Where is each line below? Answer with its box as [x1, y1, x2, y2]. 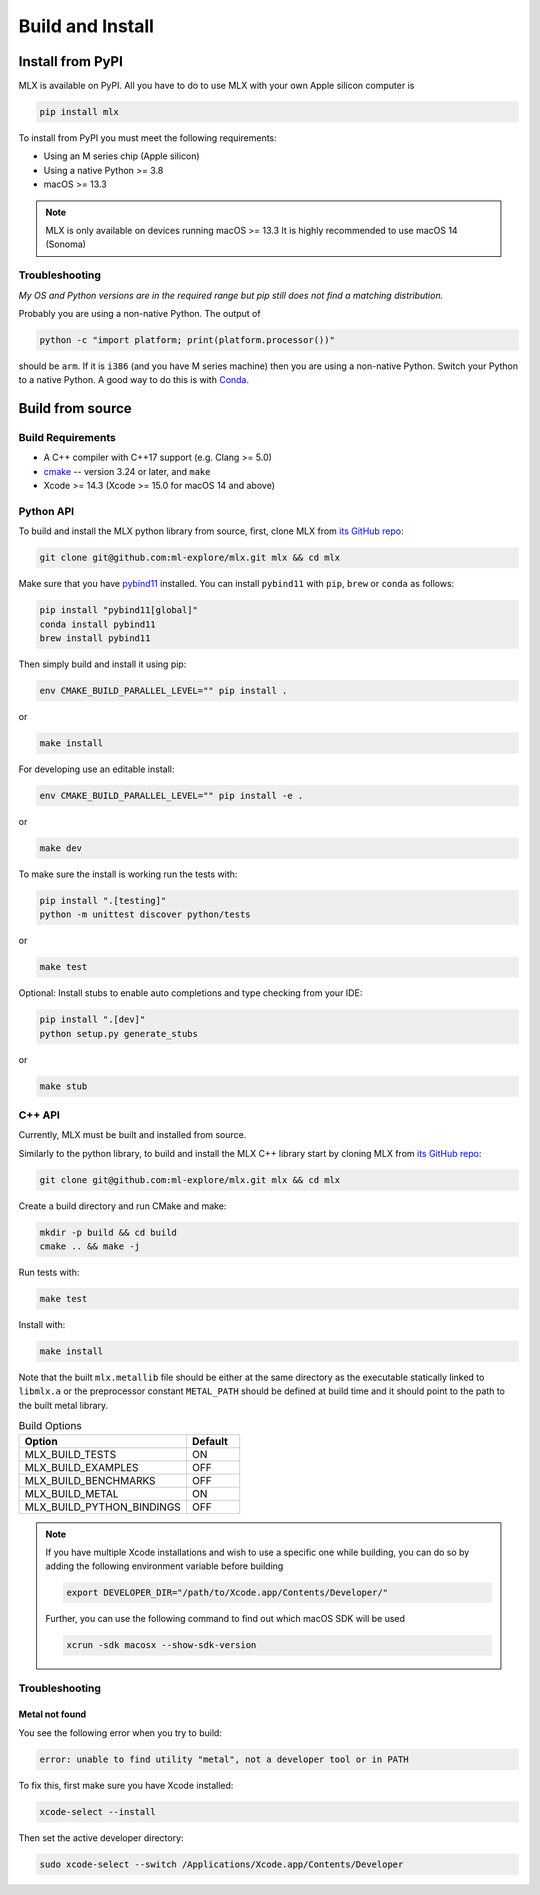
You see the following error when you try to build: [18, 1726, 222, 1739]
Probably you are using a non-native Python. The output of [18, 307, 261, 319]
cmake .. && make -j [39, 1241, 140, 1252]
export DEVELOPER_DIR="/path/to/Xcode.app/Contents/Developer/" [66, 1587, 389, 1599]
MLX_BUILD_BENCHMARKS [24, 1473, 156, 1487]
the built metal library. [18, 1399, 109, 1411]
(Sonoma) [45, 238, 87, 250]
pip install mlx [39, 106, 120, 118]
